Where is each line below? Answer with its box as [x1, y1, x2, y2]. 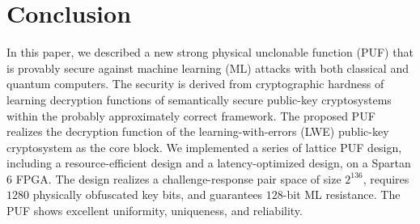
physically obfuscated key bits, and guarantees [32, 186, 263, 203]
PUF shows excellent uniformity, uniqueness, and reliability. [6, 202, 303, 219]
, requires [363, 170, 409, 187]
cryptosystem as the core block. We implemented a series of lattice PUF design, [6, 138, 402, 155]
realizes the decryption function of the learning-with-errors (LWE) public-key [6, 123, 389, 140]
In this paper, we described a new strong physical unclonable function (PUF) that [6, 44, 414, 61]
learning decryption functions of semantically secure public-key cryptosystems [6, 91, 392, 108]
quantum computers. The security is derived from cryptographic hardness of [6, 75, 384, 92]
